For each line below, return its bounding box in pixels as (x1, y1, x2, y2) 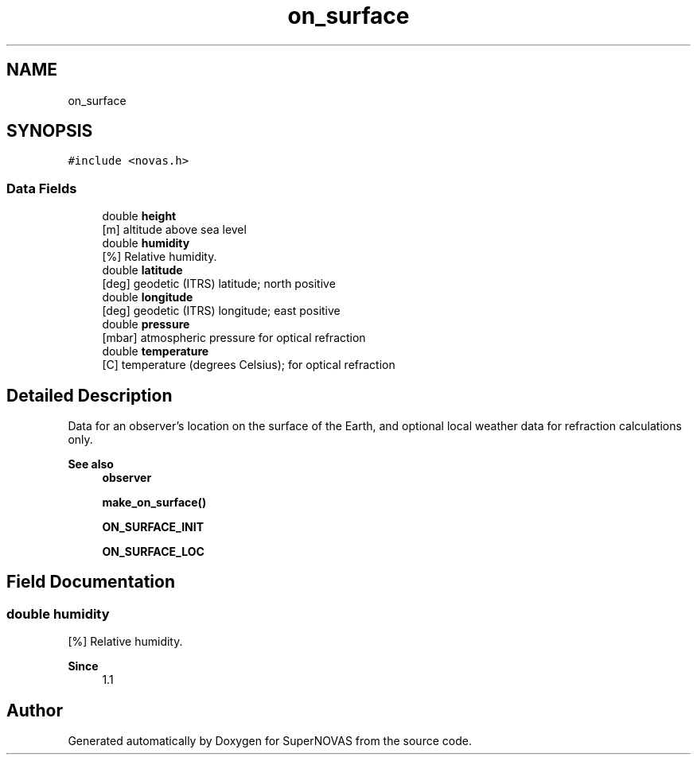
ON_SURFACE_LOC (102, 545, 204, 559)
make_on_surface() (102, 495, 207, 510)
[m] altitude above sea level (102, 223, 247, 237)
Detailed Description (6, 385, 173, 406)
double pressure (102, 317, 190, 332)
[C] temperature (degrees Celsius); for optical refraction (102, 358, 395, 372)
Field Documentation (6, 572, 175, 592)
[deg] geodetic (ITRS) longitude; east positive (102, 304, 341, 318)
